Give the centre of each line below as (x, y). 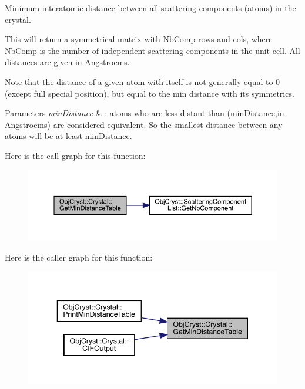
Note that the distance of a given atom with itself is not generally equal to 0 (143, 81)
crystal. (18, 19)
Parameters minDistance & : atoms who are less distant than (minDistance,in (145, 113)
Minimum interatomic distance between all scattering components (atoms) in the (150, 8)
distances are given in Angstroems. (67, 62)
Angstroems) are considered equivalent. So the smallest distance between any (144, 124)
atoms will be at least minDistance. (68, 136)
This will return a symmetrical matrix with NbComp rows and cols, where (139, 39)
